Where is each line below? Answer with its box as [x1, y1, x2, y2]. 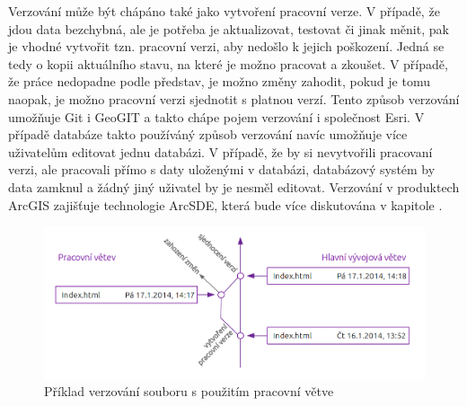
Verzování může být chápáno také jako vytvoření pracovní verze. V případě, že [8, 2, 440, 20]
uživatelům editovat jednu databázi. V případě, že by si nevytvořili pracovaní [8, 142, 433, 161]
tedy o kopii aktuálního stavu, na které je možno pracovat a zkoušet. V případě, [8, 54, 448, 73]
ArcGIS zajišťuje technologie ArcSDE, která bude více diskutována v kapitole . [8, 195, 443, 214]
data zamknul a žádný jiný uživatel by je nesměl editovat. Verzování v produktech [8, 177, 460, 196]
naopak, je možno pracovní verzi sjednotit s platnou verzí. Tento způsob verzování [8, 89, 460, 108]
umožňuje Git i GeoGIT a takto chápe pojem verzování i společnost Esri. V [8, 107, 425, 126]
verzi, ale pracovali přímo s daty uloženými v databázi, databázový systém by [8, 160, 436, 179]
